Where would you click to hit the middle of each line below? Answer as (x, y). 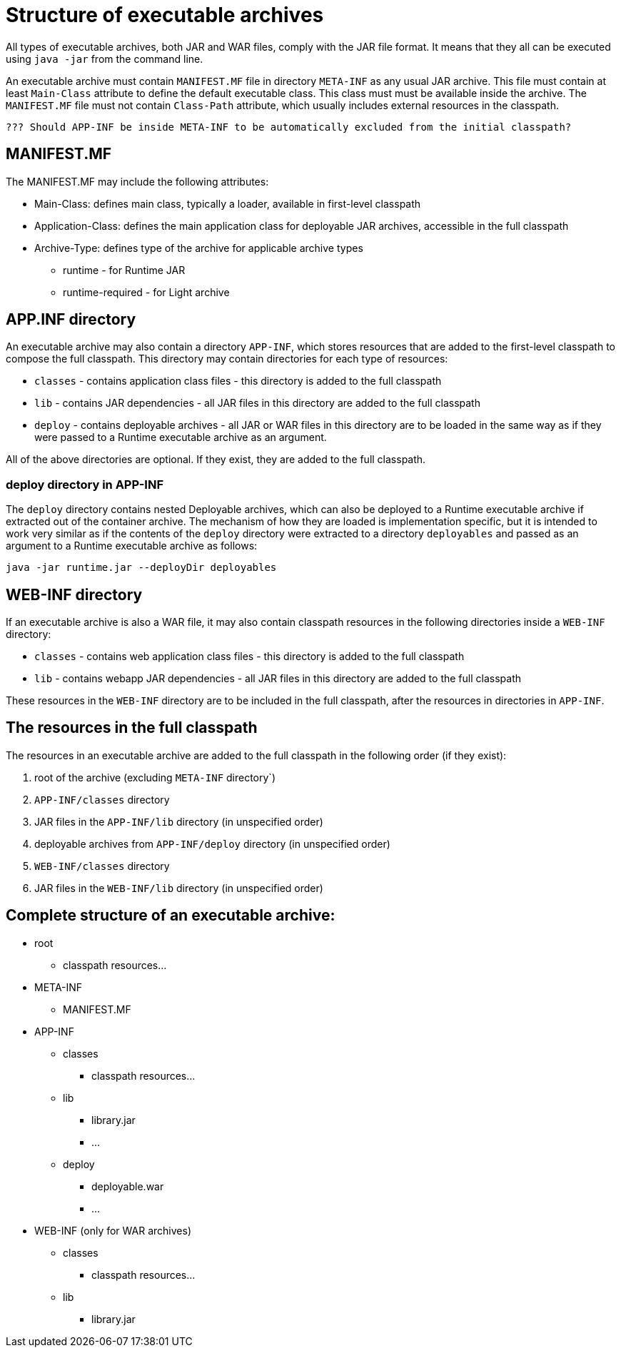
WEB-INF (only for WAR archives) (113, 1230)
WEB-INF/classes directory (102, 866)
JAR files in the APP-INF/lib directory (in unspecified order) (179, 821)
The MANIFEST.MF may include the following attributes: (137, 181)
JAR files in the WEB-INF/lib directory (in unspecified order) (179, 888)
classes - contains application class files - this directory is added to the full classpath (238, 381)
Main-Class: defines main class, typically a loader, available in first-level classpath (228, 203)
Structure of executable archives (165, 15)
